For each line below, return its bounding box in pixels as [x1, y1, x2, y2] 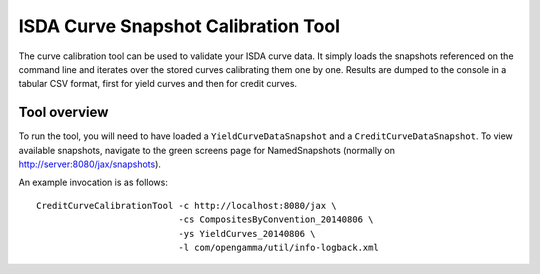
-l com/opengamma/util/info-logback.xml [178, 241, 379, 253]
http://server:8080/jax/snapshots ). [18, 158, 162, 170]
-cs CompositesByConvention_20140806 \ [178, 214, 374, 225]
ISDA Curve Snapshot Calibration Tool [18, 15, 340, 37]
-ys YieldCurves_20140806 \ [178, 228, 316, 239]
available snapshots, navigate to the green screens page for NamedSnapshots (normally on [18, 144, 395, 156]
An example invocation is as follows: [18, 176, 169, 189]
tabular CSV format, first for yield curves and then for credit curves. [18, 78, 298, 90]
